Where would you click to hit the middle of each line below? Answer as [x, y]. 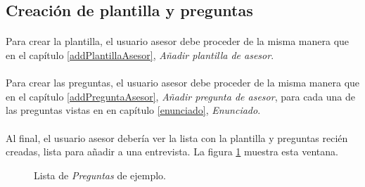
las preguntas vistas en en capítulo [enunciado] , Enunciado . [133, 110]
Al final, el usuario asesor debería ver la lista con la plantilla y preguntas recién [177, 137]
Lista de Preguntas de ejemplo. [100, 175]
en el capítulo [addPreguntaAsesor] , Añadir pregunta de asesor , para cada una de [181, 96]
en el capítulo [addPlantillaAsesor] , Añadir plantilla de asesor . [140, 54]
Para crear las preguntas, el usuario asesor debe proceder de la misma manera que [183, 83]
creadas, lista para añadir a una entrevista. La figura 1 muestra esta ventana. [172, 151]
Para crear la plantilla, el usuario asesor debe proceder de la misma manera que [178, 41]
